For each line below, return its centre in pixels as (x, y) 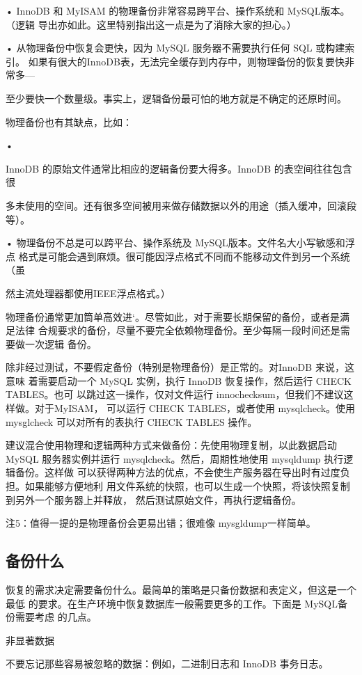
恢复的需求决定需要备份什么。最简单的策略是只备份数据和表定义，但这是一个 (181, 590)
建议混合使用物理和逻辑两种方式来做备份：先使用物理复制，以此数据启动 (171, 445)
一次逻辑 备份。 (61, 343)
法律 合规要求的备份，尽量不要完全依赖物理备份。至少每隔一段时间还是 (178, 330)
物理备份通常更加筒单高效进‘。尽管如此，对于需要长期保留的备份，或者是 (173, 316)
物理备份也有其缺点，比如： (69, 121)
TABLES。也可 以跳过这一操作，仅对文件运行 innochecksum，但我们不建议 (175, 394)
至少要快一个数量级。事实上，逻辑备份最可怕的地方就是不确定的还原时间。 (176, 98)
